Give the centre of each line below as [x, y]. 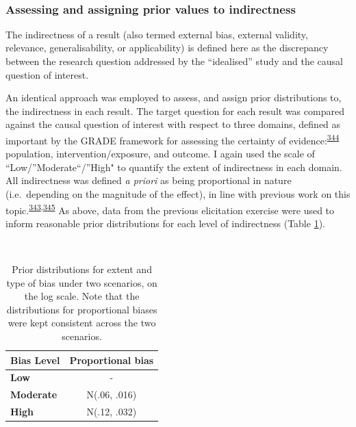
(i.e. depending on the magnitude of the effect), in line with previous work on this [178, 194]
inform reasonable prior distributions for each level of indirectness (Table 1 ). [165, 223]
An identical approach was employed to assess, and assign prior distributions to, [174, 98]
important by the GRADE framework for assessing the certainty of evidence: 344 [173, 139]
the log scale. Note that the [82, 296]
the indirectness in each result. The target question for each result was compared [175, 111]
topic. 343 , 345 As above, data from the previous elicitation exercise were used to [170, 209]
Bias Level [35, 360]
